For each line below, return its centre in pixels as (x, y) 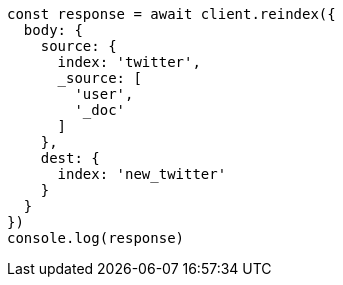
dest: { (70, 158)
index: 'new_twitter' (142, 174)
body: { (53, 30)
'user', (104, 94)
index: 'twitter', (129, 62)
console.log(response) (96, 238)
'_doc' (100, 110)
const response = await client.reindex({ (171, 14)
